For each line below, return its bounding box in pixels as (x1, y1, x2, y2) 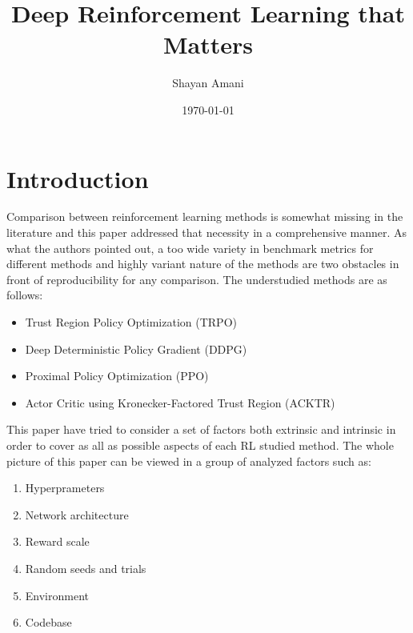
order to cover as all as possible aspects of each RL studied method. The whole (6, 436, 394, 453)
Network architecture (25, 506, 129, 523)
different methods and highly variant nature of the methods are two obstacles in (6, 255, 399, 272)
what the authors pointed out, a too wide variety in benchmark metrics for (6, 239, 374, 256)
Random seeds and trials (25, 559, 146, 576)
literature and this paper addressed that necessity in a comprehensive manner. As (6, 224, 407, 241)
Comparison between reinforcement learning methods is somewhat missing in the (6, 208, 403, 225)
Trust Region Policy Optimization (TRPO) (25, 314, 237, 330)
